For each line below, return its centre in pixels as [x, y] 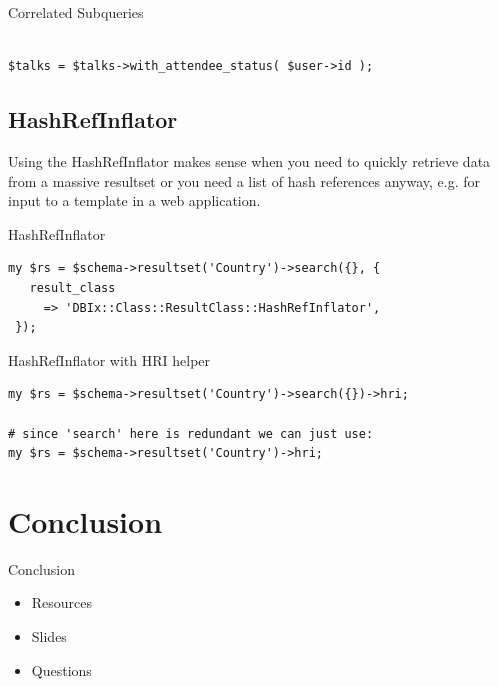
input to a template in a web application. [134, 200]
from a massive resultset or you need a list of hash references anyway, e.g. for [244, 180]
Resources [62, 602]
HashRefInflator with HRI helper [109, 359]
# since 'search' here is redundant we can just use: [191, 433]
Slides [49, 636]
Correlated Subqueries [76, 12]
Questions [61, 669]
